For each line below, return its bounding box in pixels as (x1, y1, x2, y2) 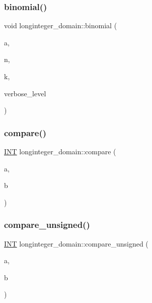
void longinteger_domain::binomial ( (4, 20, 117, 31)
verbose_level (4, 88, 46, 98)
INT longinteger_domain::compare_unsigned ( (4, 238, 148, 249)
